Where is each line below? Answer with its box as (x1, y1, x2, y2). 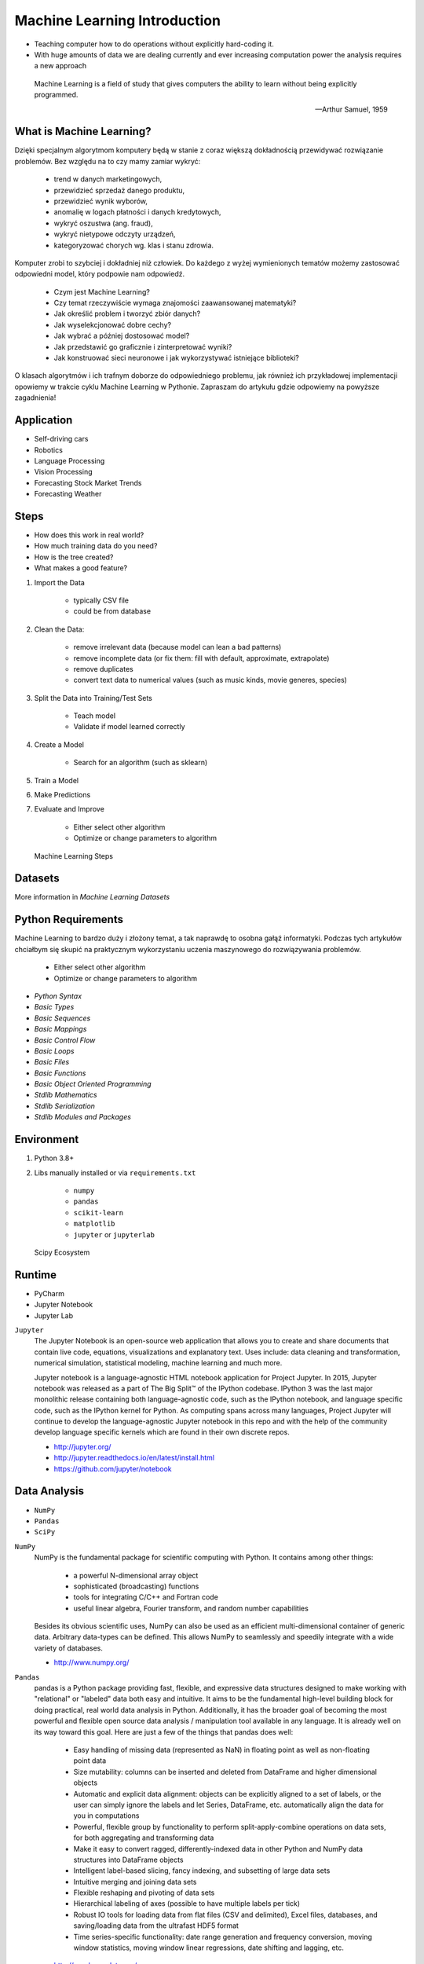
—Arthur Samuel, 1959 (315, 104, 388, 114)
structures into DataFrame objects (73, 1855, 184, 1864)
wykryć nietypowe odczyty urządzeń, (53, 229, 176, 239)
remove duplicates (73, 664, 133, 673)
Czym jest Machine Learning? (53, 287, 151, 296)
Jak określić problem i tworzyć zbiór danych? (53, 309, 201, 318)
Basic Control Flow (34, 1035, 96, 1045)
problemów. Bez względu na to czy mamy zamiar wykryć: (14, 156, 201, 166)
